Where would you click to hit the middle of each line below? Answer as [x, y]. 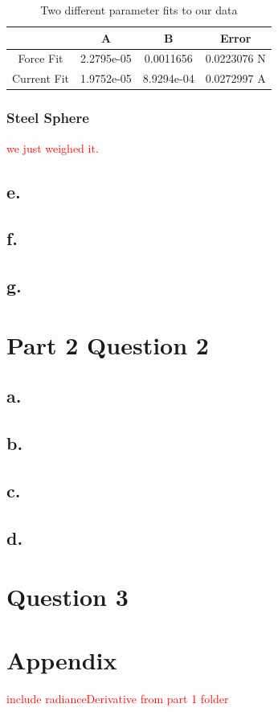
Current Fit [41, 78]
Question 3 [67, 597]
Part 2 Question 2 [108, 344]
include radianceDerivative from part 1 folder [118, 698]
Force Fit [41, 58]
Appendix [62, 659]
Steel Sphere [48, 118]
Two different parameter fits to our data [139, 10]
